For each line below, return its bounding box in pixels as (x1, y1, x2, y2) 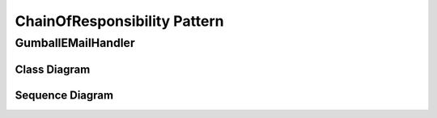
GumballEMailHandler (15, 36, 135, 50)
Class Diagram (15, 62, 91, 76)
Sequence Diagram (15, 88, 113, 102)
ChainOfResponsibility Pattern (15, 12, 224, 30)
